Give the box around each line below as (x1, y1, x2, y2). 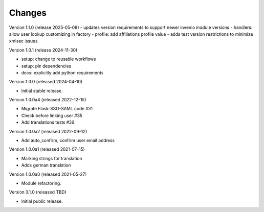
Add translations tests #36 (21, 119, 75, 125)
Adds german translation (21, 162, 71, 168)
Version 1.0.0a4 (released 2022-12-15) (9, 97, 87, 103)
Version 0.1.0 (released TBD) (9, 189, 66, 195)
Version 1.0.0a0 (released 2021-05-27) (9, 171, 87, 177)
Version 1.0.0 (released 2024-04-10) (9, 79, 83, 85)
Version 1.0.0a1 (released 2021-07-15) (9, 146, 85, 152)
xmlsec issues (9, 38, 38, 44)
